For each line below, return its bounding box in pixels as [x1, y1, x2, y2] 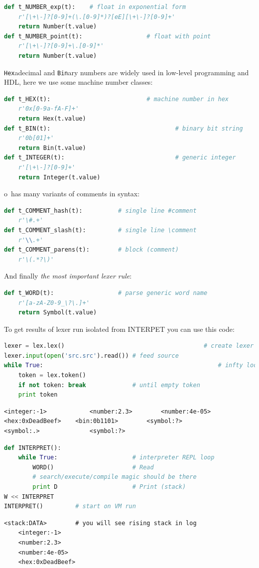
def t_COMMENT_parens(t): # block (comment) [4, 246, 179, 254]
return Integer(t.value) [18, 173, 101, 181]
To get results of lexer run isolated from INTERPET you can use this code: [4, 323, 235, 334]
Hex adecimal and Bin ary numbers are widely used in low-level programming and [4, 67, 249, 77]
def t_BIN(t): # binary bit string [4, 125, 243, 132]
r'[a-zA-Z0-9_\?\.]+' [18, 299, 90, 306]
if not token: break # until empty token [18, 381, 200, 389]
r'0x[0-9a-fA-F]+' [18, 105, 79, 113]
